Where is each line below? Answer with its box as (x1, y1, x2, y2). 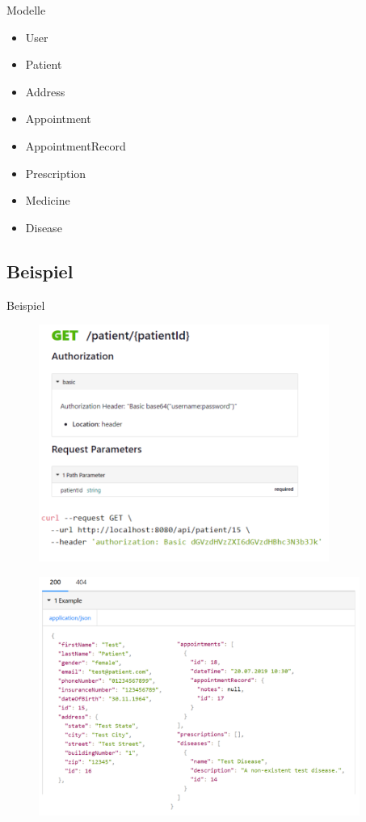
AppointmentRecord (25, 137, 126, 154)
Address (25, 83, 65, 100)
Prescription (25, 164, 86, 181)
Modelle (6, 2, 46, 18)
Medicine (25, 192, 70, 209)
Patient (25, 56, 62, 73)
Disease (25, 218, 62, 235)
